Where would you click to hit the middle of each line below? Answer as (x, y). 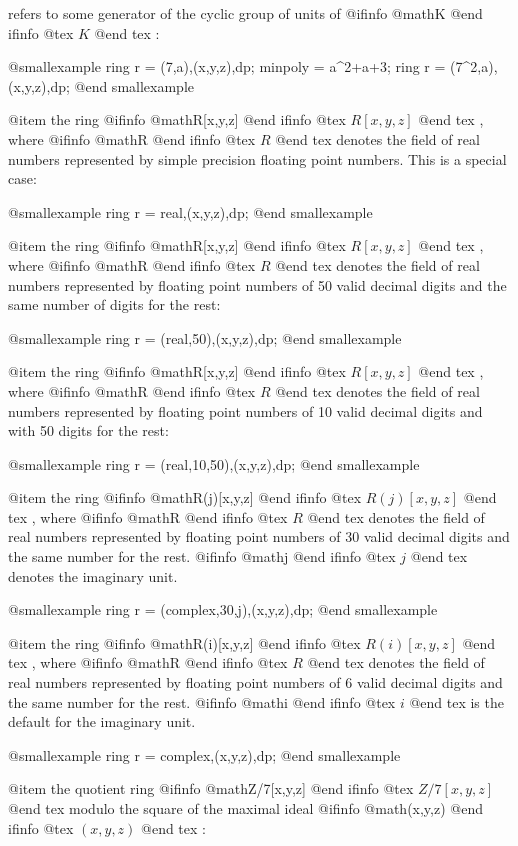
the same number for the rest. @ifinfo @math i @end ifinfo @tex (202, 701)
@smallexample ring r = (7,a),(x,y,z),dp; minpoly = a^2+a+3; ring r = (227, 66)
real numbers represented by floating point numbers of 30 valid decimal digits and (259, 536)
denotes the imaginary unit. (93, 575)
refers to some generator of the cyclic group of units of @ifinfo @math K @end (245, 13)
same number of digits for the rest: (114, 304)
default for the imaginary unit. (102, 721)
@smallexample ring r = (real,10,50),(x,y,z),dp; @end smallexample (214, 463)
